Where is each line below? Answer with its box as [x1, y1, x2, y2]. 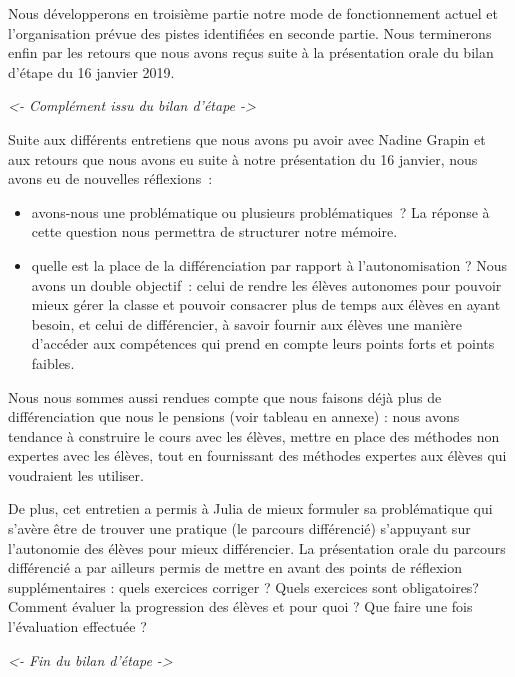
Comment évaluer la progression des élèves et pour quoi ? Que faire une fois [8, 596, 473, 617]
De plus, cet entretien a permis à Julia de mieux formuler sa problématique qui [8, 498, 493, 519]
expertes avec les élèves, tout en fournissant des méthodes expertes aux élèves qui [8, 445, 507, 466]
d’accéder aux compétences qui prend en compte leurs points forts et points [31, 333, 495, 354]
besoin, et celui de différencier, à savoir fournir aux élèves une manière [31, 313, 462, 334]
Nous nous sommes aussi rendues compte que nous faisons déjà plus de [8, 386, 442, 407]
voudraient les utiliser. [8, 464, 144, 485]
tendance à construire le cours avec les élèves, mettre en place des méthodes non [8, 425, 500, 446]
